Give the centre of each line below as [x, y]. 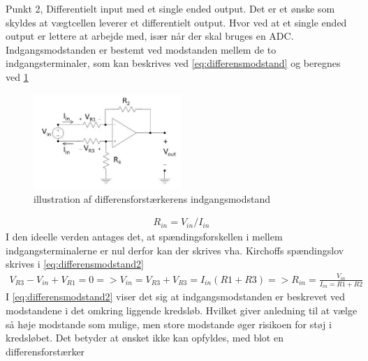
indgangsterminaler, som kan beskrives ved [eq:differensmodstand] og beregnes [173, 63]
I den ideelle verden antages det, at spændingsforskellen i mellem [144, 237]
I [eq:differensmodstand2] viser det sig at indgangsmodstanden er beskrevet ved [176, 297]
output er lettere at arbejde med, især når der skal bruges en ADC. [150, 36]
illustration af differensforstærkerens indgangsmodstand [152, 198]
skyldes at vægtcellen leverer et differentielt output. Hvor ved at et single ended [176, 22]
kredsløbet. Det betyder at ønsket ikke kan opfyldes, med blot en [145, 338]
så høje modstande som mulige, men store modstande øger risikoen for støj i [169, 324]
